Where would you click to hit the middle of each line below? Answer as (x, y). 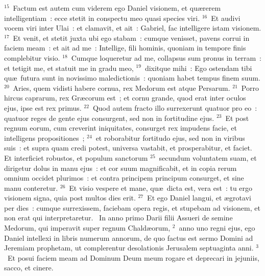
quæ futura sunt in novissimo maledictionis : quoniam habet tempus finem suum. (132, 78)
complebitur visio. (32, 57)
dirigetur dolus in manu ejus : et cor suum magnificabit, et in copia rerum (121, 168)
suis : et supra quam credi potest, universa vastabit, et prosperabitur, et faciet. (128, 148)
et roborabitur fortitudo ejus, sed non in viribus (170, 137)
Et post (237, 118)
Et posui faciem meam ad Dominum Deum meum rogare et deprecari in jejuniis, (133, 257)
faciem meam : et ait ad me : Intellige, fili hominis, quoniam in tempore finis (125, 48)
